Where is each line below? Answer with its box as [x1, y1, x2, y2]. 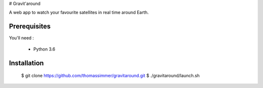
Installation [9, 59, 44, 67]
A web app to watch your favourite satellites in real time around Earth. [9, 10, 149, 16]
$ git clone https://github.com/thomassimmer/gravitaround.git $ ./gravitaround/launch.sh [21, 73, 200, 79]
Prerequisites [9, 22, 51, 31]
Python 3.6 [33, 46, 56, 52]
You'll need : [9, 35, 34, 41]
